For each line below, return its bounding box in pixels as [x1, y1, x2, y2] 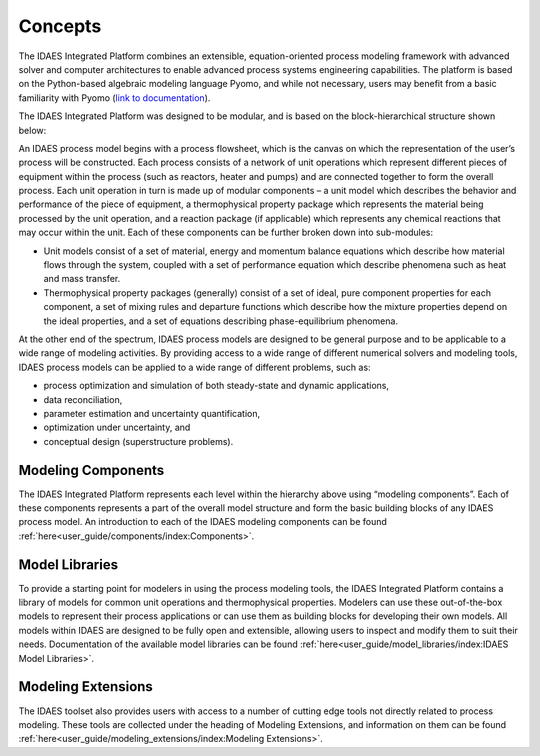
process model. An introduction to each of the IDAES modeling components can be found [18, 516, 387, 528]
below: [18, 124, 47, 136]
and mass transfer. [43, 273, 121, 285]
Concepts [18, 15, 102, 37]
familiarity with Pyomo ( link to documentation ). [18, 91, 211, 104]
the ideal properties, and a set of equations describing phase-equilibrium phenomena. [43, 315, 399, 327]
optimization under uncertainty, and [43, 421, 191, 434]
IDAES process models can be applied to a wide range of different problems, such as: [18, 361, 371, 373]
